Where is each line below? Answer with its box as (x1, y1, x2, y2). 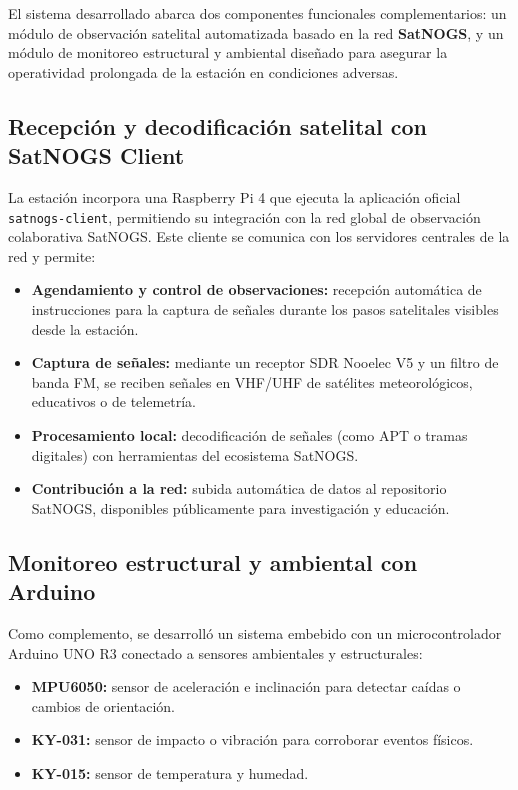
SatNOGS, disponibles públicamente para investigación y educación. (31, 497, 450, 518)
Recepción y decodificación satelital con (8, 110, 427, 141)
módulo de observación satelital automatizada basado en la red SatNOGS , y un (8, 22, 504, 43)
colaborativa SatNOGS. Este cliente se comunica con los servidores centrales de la (8, 226, 510, 247)
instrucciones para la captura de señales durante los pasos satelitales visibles (31, 299, 499, 319)
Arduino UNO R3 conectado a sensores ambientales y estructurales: (8, 642, 423, 663)
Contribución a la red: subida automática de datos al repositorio (31, 478, 447, 499)
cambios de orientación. (31, 695, 176, 716)
